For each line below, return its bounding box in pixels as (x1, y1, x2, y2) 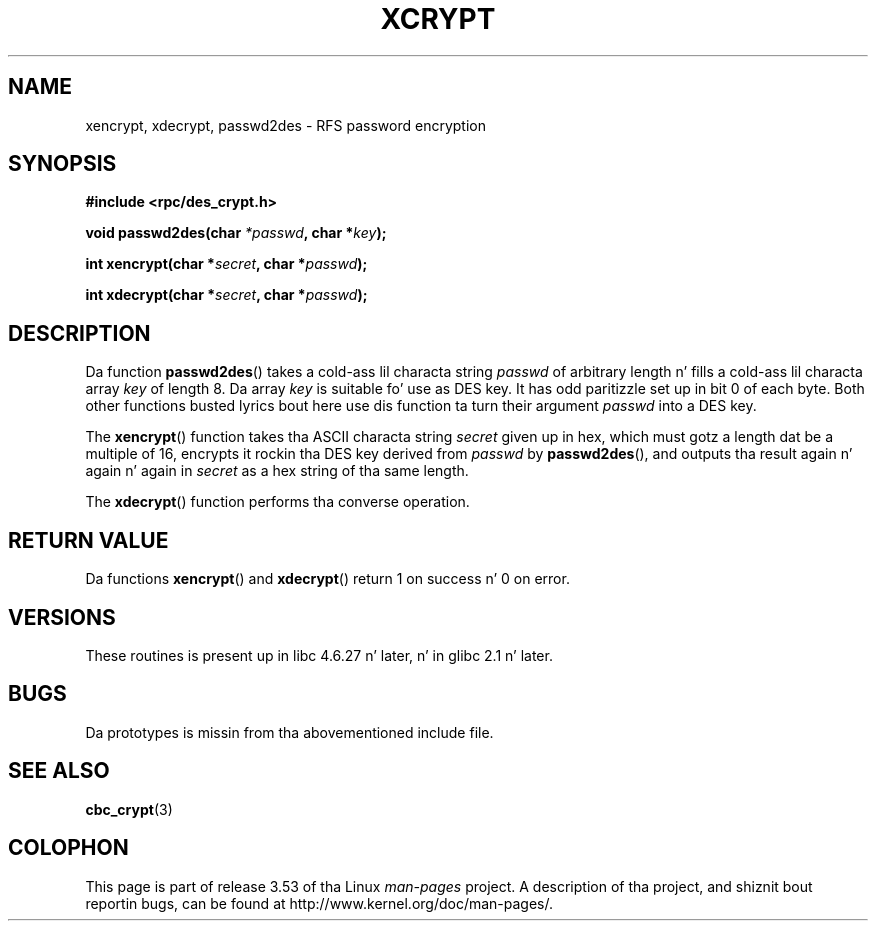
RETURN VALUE (8, 527, 169, 553)
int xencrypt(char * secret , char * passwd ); (85, 255, 368, 273)
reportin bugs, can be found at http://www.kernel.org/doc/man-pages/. (85, 894, 554, 912)
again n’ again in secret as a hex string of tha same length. (85, 462, 469, 480)
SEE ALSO (8, 758, 110, 784)
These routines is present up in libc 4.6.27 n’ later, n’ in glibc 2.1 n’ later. (85, 646, 553, 664)
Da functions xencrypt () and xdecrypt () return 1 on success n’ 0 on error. (85, 570, 570, 588)
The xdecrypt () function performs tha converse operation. (85, 493, 470, 511)
